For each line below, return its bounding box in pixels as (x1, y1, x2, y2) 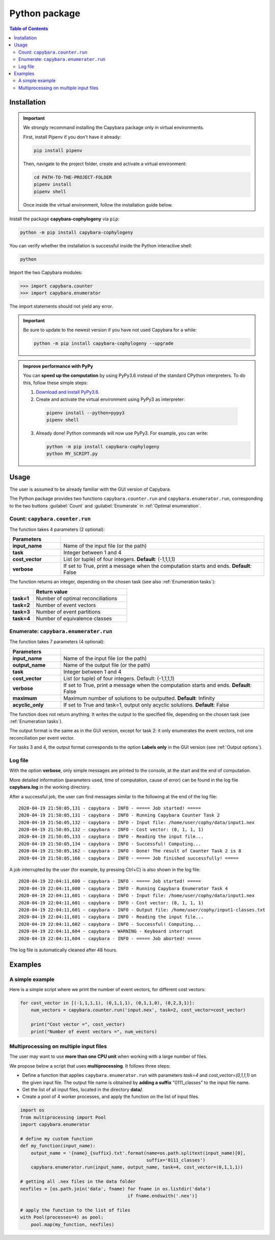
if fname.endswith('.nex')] (127, 1193, 198, 1199)
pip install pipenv (34, 147, 82, 153)
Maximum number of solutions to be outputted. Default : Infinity (63, 694, 215, 701)
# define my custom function (20, 1135, 93, 1142)
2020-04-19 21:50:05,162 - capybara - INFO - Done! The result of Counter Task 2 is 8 (18, 848, 241, 854)
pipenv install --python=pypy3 (46, 410, 125, 416)
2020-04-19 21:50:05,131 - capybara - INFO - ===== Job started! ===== (18, 805, 201, 811)
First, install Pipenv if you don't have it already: (23, 134, 122, 140)
